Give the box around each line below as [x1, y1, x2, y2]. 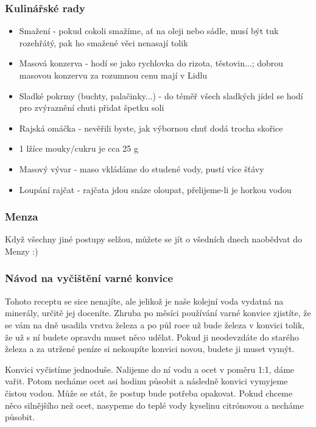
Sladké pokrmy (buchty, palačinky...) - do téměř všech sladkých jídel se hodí [19, 89, 303, 102]
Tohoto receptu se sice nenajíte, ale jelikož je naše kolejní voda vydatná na [5, 294, 284, 307]
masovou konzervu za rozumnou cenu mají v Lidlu [19, 69, 208, 81]
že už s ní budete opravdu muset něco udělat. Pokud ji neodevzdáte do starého [5, 330, 299, 343]
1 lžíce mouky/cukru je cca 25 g [19, 142, 139, 155]
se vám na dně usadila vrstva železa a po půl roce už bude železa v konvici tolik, [5, 318, 305, 331]
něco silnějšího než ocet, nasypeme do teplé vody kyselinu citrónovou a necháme [5, 398, 304, 411]
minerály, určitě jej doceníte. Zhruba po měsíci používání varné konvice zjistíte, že [5, 306, 311, 319]
